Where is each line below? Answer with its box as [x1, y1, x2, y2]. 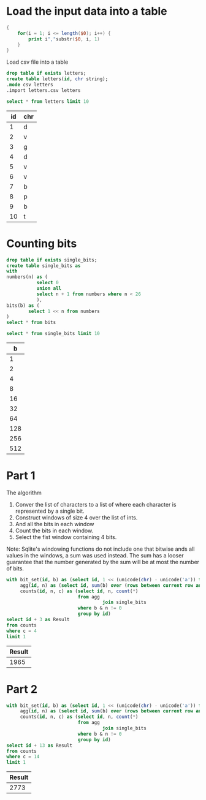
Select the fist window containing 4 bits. [15, 533, 117, 540]
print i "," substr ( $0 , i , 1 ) [28, 36, 100, 42]
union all [36, 285, 62, 292]
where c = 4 [6, 628, 37, 634]
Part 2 [6, 682, 38, 696]
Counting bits [6, 236, 77, 251]
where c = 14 [6, 753, 40, 760]
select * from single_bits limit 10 [6, 331, 100, 337]
